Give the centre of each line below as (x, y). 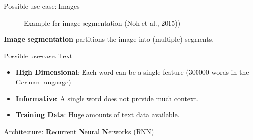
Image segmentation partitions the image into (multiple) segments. (109, 39)
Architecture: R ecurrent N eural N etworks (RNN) (79, 131)
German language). (44, 81)
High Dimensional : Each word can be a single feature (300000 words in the (132, 72)
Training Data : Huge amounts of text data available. (98, 115)
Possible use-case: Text (38, 55)
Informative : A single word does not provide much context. (107, 98)
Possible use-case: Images (42, 6)
